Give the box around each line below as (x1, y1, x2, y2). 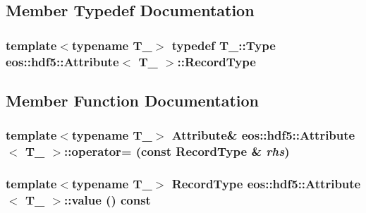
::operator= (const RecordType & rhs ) (64, 142, 290, 160)
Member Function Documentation (6, 89, 260, 111)
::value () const (64, 190, 151, 208)
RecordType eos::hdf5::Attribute (171, 175, 361, 193)
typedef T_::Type (171, 36, 276, 54)
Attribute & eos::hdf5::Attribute (171, 126, 355, 144)
